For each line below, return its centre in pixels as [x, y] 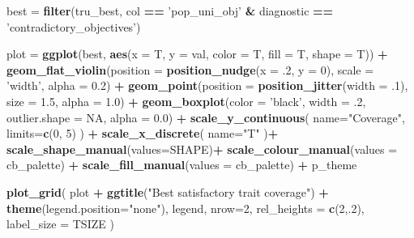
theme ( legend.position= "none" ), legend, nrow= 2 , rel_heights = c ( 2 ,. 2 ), [186, 208]
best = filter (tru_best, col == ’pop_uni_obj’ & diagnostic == [170, 11]
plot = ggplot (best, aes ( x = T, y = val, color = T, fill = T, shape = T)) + [197, 54]
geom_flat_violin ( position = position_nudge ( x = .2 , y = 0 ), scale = [190, 69]
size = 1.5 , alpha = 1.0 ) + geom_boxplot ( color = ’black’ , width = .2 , [186, 101]
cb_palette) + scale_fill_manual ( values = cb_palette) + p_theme [182, 165]
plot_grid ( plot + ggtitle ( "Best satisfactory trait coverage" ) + [168, 191]
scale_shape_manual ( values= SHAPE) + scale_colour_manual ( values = [202, 149]
